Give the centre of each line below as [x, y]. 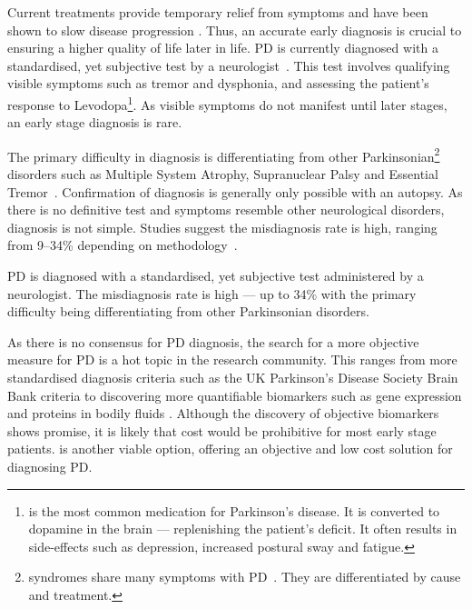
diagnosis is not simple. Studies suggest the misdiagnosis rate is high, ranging [222, 227]
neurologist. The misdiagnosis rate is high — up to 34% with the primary [212, 293]
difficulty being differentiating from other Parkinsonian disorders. [188, 311]
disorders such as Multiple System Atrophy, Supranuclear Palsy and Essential [223, 174]
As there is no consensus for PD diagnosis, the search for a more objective [213, 341]
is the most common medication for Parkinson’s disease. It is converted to [234, 510]
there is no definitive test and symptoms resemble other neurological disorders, [226, 210]
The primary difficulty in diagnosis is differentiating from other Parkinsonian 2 [224, 155]
